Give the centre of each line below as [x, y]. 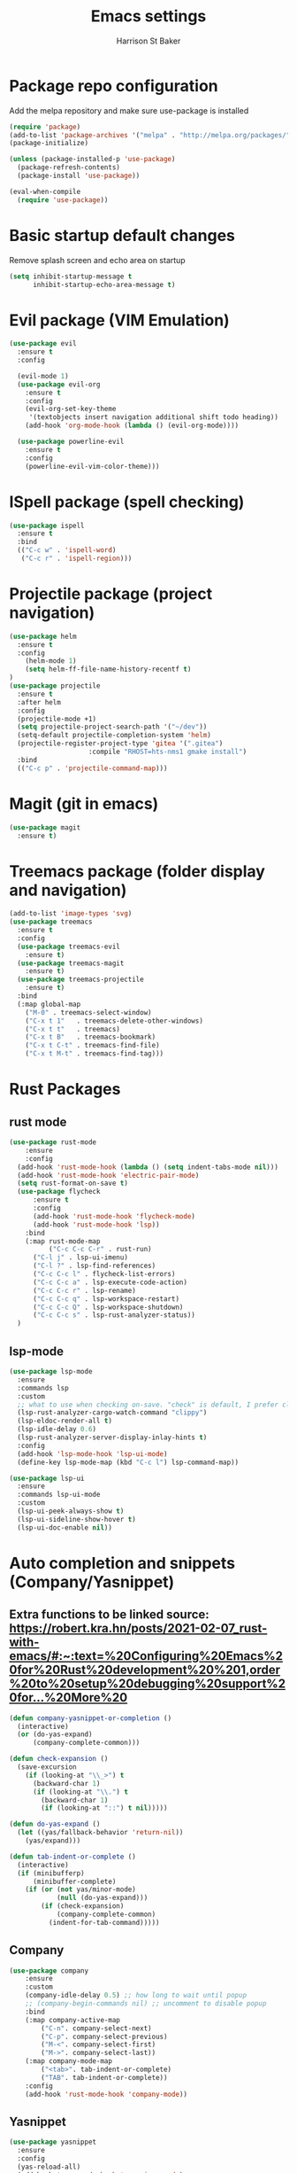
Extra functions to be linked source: [109, 1615]
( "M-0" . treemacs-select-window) [88, 1012]
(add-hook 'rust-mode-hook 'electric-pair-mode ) [108, 1175]
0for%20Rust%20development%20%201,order [145, 1670]
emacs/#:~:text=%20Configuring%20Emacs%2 [146, 1656]
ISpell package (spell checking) [127, 502]
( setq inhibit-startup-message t [71, 276]
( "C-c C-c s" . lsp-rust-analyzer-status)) [114, 1315]
